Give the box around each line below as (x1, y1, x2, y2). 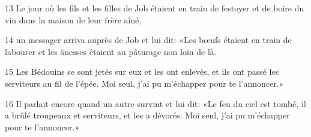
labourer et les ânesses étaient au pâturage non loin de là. (5, 45, 217, 57)
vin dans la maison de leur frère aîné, (5, 13, 142, 26)
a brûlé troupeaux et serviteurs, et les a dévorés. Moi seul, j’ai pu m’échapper (5, 109, 290, 121)
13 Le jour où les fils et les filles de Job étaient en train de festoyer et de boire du (5, 2, 304, 14)
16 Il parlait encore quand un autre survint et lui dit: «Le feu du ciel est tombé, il (5, 97, 306, 109)
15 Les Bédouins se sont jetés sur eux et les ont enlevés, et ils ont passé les (5, 65, 279, 78)
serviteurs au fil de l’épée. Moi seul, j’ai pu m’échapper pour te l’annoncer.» (5, 77, 284, 89)
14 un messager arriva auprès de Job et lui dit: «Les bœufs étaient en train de (5, 34, 292, 46)
